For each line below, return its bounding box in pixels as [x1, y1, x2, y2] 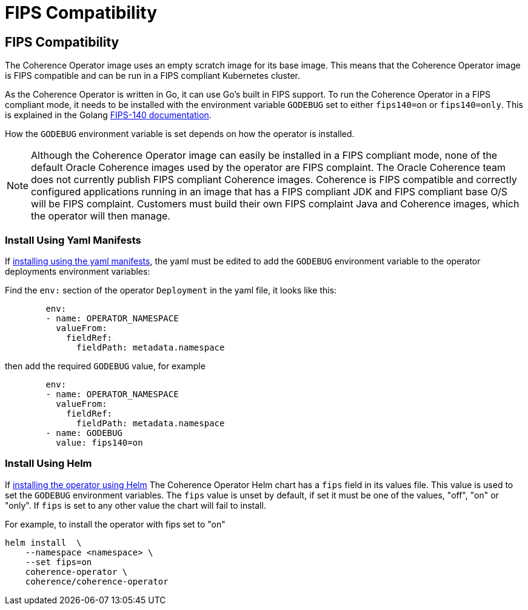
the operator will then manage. [31, 210, 170, 223]
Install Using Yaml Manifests [5, 233, 141, 246]
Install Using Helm [5, 457, 92, 470]
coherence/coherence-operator [25, 576, 169, 586]
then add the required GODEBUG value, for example [5, 360, 206, 371]
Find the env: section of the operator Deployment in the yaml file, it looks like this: [5, 284, 337, 295]
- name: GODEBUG [45, 427, 122, 438]
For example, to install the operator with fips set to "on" [5, 518, 226, 529]
